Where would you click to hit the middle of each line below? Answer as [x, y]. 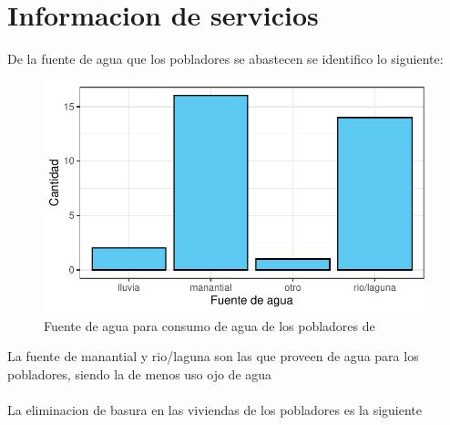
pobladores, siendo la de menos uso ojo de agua [140, 373]
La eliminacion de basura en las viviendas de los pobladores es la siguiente [215, 410]
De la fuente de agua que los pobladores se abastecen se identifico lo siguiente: [225, 59]
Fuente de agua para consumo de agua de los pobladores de [210, 325]
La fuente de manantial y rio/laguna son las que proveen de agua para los [213, 356]
